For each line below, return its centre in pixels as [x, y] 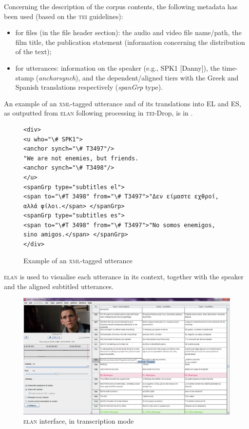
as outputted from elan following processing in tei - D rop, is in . [98, 113]
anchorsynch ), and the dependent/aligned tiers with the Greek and [139, 77]
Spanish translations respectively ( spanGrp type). [89, 87]
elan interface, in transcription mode [79, 421]
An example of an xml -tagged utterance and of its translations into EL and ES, [123, 103]
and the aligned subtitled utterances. [59, 286]
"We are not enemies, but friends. [81, 158]
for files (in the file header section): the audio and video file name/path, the [128, 32]
